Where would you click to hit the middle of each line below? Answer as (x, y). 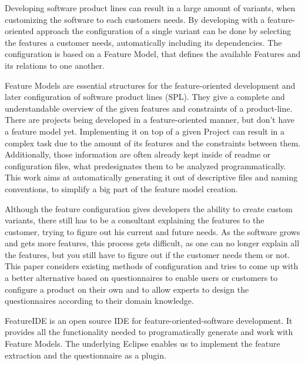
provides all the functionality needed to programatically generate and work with (149, 332)
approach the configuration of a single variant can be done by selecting (164, 31)
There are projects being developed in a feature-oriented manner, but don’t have (150, 120)
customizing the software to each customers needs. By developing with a (135, 19)
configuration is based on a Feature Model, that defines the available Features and (153, 54)
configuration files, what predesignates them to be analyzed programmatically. (145, 165)
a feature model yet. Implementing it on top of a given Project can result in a (145, 131)
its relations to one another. (55, 65)
